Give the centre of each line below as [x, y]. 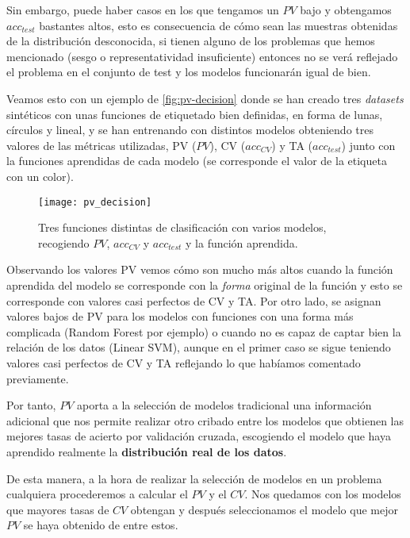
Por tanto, [31, 405]
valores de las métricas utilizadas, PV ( [102, 145]
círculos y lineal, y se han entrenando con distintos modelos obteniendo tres [190, 130]
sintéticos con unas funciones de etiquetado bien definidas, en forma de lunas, [195, 114]
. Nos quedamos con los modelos [323, 494]
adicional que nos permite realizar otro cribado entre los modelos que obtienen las [205, 420]
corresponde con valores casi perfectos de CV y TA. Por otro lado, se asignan [194, 300]
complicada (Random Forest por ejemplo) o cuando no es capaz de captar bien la [204, 331]
